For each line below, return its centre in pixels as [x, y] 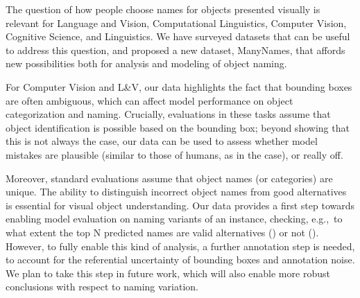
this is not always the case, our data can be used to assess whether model [162, 141]
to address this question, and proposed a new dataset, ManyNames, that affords [175, 50]
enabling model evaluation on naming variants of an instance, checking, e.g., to [174, 219]
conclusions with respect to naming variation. [102, 287]
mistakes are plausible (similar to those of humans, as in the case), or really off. [174, 154]
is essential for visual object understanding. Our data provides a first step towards [180, 205]
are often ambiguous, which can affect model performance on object [149, 100]
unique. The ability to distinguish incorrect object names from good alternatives [176, 192]
